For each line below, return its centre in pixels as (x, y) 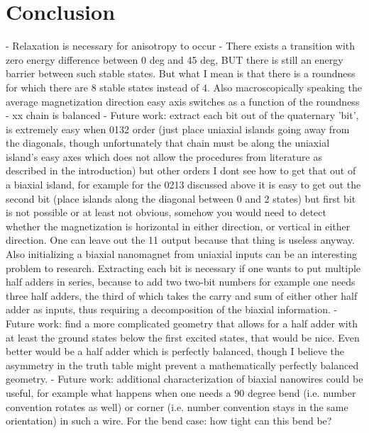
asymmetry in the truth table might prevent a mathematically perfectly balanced (182, 365)
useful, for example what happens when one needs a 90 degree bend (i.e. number (181, 392)
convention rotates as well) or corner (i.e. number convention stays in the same (177, 406)
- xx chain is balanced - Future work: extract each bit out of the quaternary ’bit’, (182, 115)
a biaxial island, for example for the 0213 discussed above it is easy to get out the (183, 185)
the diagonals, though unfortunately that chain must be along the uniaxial (168, 143)
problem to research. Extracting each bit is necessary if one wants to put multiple (183, 268)
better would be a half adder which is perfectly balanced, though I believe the (175, 351)
